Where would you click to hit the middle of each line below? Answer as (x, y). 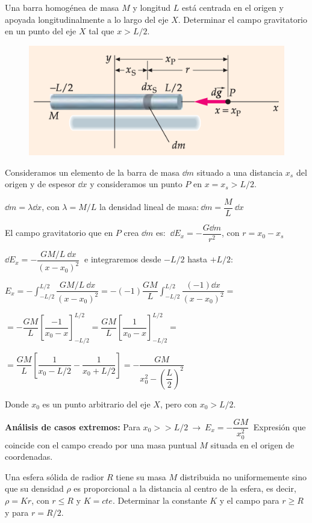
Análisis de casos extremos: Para (73, 426)
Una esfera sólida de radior (55, 476)
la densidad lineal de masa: (149, 207)
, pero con (178, 404)
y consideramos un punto (136, 184)
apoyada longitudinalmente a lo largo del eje (87, 19)
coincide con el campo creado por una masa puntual (101, 444)
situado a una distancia (240, 172)
